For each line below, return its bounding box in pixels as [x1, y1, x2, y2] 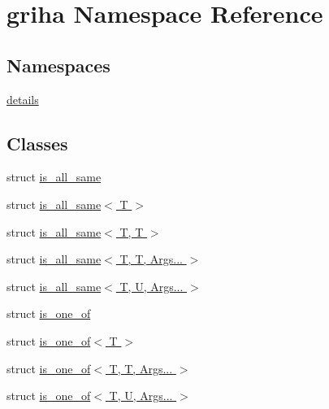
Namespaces [6, 52, 110, 77]
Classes [6, 130, 68, 155]
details [6, 90, 39, 107]
